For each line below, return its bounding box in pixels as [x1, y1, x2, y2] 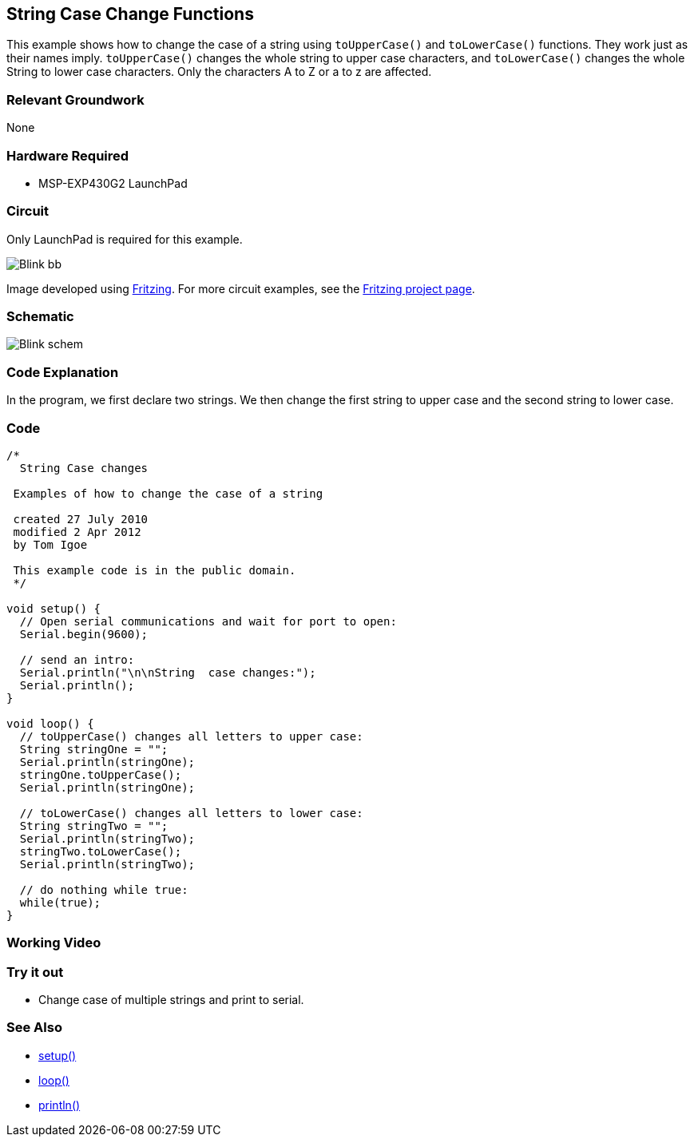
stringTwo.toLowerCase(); [19, 844, 182, 858]
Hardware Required [6, 147, 129, 164]
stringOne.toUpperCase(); [19, 768, 182, 781]
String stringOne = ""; [19, 742, 169, 756]
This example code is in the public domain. [13, 563, 296, 577]
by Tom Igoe [13, 538, 88, 551]
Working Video [6, 935, 101, 951]
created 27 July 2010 [13, 512, 149, 526]
